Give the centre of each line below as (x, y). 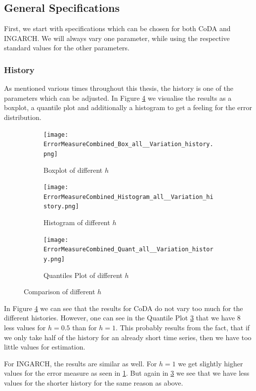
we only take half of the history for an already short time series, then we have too (128, 337)
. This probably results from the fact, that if (183, 328)
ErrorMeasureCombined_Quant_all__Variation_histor (128, 250)
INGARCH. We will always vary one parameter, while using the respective (117, 38)
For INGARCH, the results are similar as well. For (81, 363)
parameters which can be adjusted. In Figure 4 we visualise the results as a (118, 98)
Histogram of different (77, 222)
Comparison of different (60, 292)
